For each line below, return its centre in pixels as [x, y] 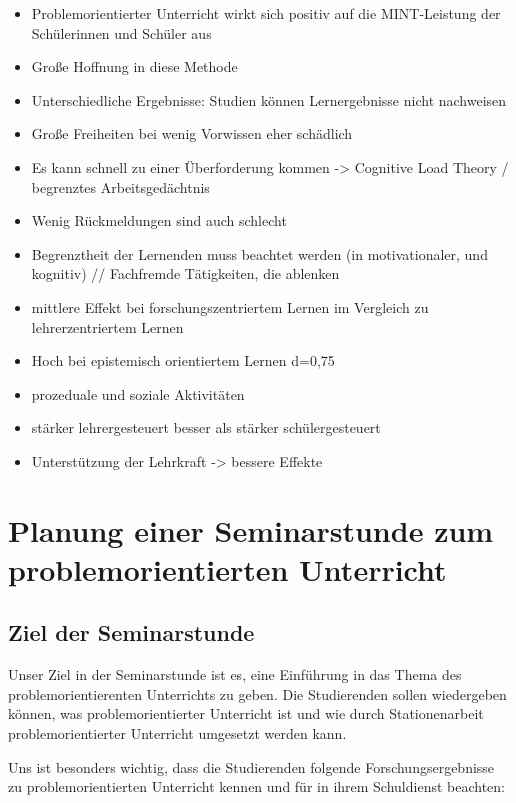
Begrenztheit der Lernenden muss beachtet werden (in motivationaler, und [259, 253]
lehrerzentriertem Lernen [107, 326]
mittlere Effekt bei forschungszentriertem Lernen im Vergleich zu [230, 306]
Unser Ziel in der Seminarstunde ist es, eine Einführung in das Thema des [235, 674]
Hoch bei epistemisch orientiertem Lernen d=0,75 [183, 360]
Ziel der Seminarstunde [131, 632]
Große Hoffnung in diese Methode [134, 66]
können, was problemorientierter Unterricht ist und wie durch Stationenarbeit [246, 713]
